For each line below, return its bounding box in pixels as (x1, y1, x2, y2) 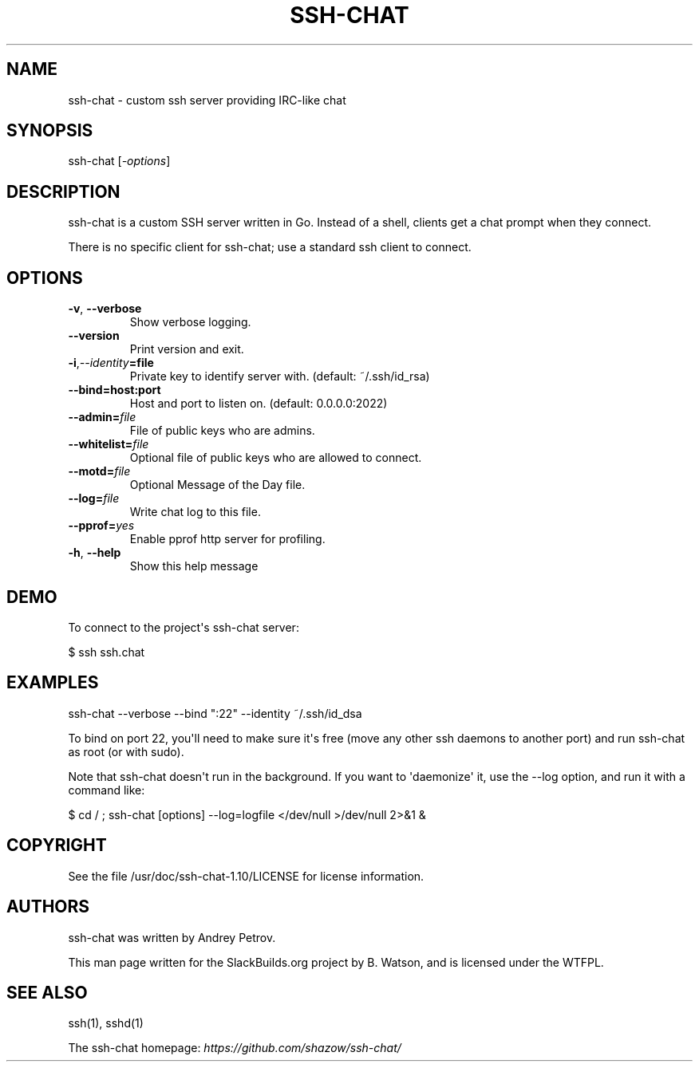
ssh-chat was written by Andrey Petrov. (68, 930, 276, 944)
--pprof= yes (68, 518, 135, 533)
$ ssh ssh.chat (68, 644, 145, 659)
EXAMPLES (6, 672, 99, 693)
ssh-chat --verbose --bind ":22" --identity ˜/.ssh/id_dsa (68, 706, 362, 720)
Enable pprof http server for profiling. (129, 532, 326, 546)
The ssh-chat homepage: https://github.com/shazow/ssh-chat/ (68, 1041, 401, 1055)
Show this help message (129, 559, 259, 573)
